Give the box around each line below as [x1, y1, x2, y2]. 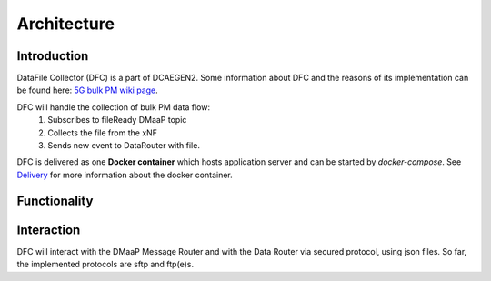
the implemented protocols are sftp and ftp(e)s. [16, 259, 195, 270]
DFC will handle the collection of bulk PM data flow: [16, 101, 211, 113]
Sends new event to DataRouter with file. [47, 140, 200, 151]
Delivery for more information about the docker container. [16, 169, 234, 180]
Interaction [16, 222, 81, 237]
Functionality [16, 193, 94, 208]
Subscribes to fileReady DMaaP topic [47, 115, 187, 125]
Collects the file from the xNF [47, 127, 158, 138]
